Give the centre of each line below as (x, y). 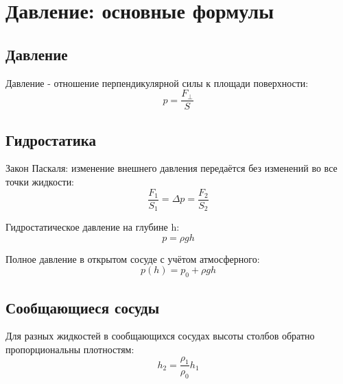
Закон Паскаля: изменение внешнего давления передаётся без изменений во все (171, 168)
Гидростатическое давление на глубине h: (93, 227)
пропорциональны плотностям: (70, 349)
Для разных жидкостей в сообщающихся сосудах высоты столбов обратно (160, 336)
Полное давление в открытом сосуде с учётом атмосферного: (133, 258)
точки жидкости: (40, 182)
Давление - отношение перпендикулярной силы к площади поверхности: (157, 82)
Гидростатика (51, 139)
